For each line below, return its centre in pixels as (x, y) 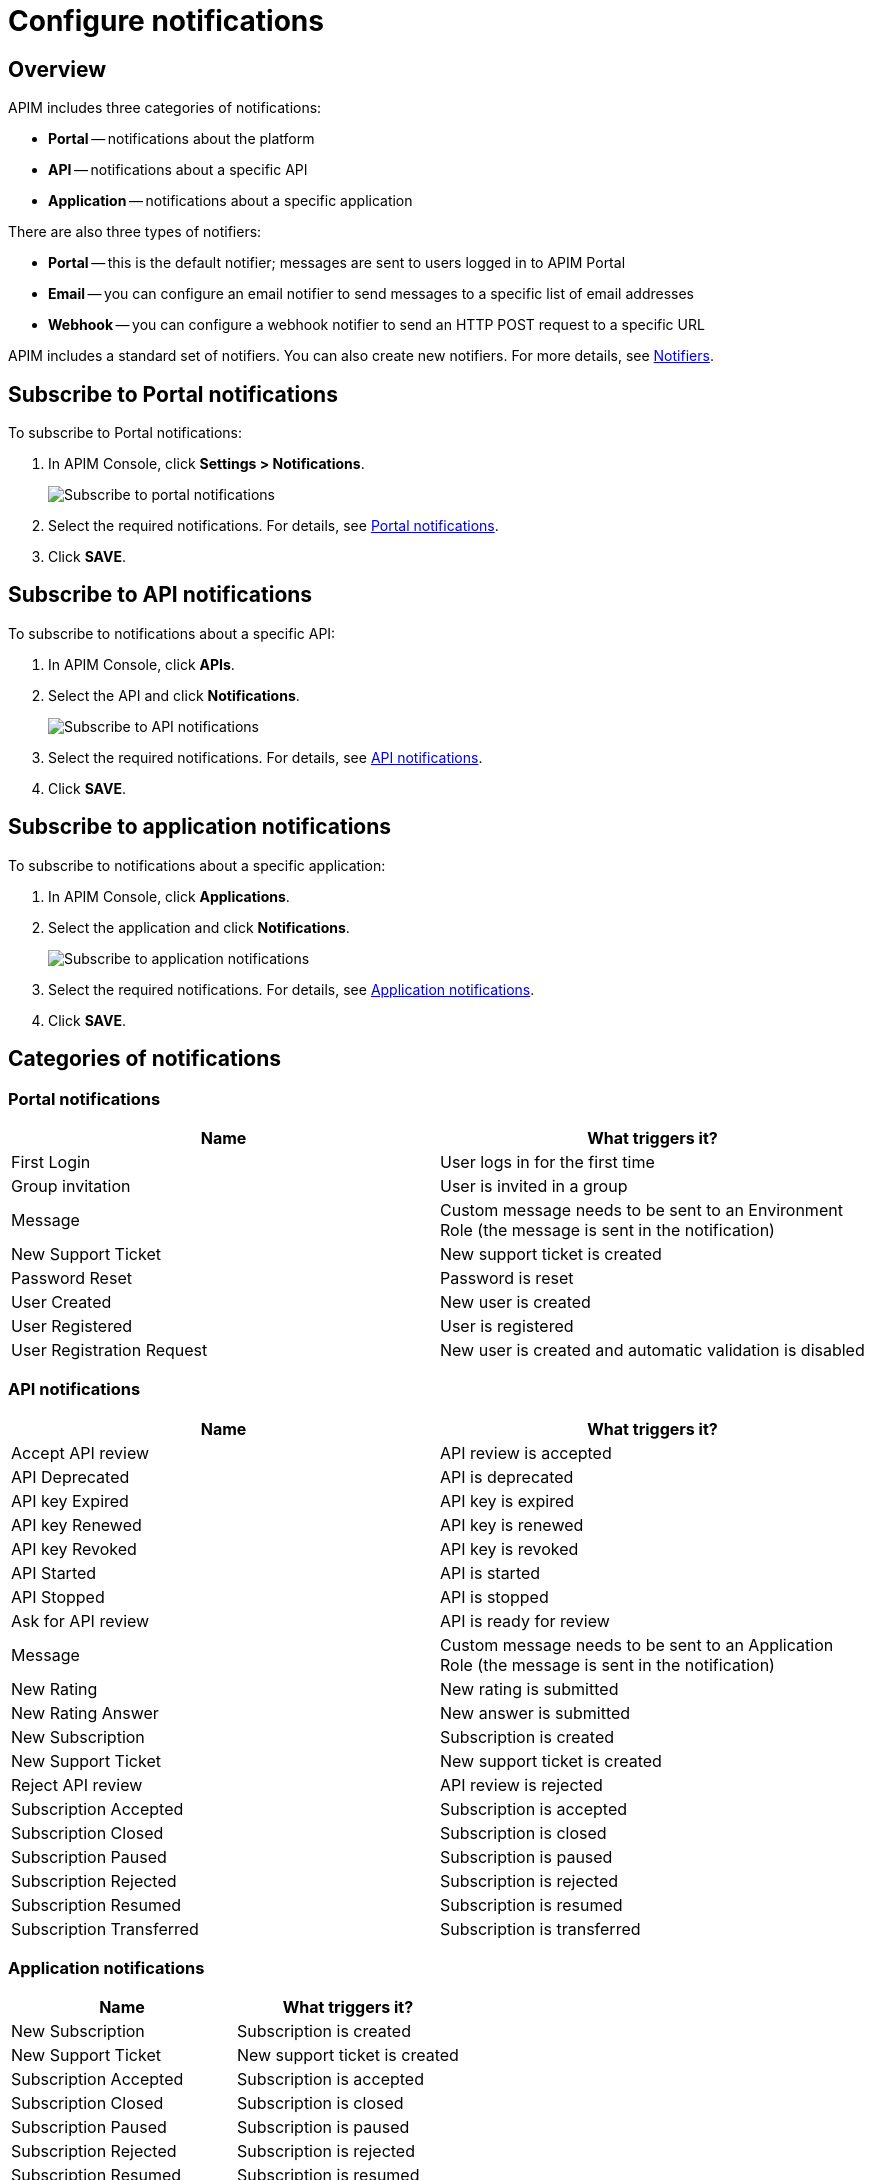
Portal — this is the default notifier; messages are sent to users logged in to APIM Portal (337, 263)
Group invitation (71, 1185)
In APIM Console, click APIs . (141, 664)
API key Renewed (76, 1524)
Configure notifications (166, 21)
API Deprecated (70, 1476)
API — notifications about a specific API (178, 170)
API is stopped (494, 1596)
